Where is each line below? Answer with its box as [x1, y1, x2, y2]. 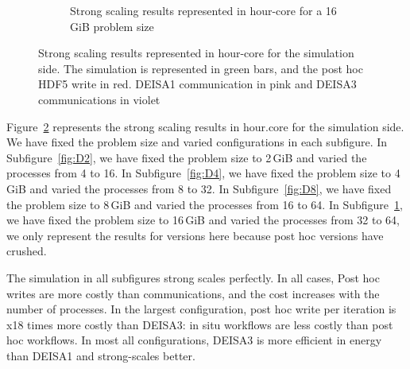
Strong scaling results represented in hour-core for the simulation [38, 45, 354, 61]
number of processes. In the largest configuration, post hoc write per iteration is [6, 301, 396, 317]
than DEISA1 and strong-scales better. [6, 347, 195, 363]
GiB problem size [70, 17, 154, 34]
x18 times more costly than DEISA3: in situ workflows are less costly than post [6, 316, 393, 332]
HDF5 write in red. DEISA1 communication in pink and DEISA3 [38, 76, 357, 92]
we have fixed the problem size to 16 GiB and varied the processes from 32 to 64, [6, 212, 400, 228]
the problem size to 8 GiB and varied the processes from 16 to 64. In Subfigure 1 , [6, 196, 403, 212]
